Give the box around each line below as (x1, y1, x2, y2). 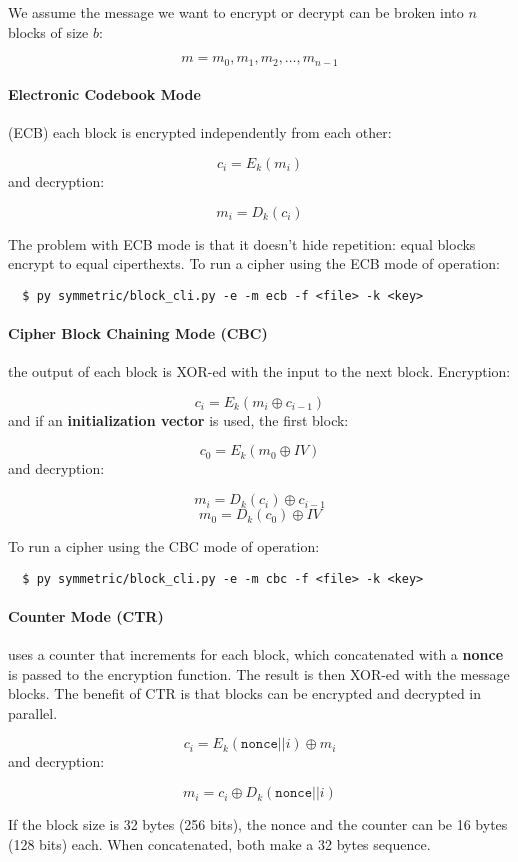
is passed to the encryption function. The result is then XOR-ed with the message (8, 663, 510, 684)
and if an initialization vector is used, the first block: (8, 409, 349, 430)
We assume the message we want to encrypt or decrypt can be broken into (8, 2, 464, 22)
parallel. (8, 702, 58, 723)
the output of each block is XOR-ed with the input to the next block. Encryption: (8, 361, 511, 382)
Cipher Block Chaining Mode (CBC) (8, 323, 268, 344)
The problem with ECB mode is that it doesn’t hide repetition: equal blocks (8, 233, 476, 254)
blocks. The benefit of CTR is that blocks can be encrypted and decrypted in (8, 683, 482, 704)
